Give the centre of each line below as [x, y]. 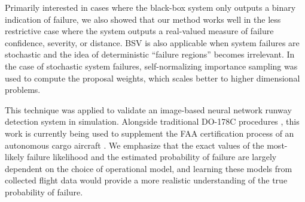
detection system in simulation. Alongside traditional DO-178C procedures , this [152, 121]
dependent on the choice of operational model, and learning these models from [149, 168]
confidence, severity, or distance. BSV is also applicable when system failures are [152, 42]
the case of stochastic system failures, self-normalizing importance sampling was [151, 66]
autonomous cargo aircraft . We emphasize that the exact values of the [135, 145]
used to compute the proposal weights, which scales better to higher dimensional [152, 78]
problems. [23, 90]
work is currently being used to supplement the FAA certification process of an [150, 133]
